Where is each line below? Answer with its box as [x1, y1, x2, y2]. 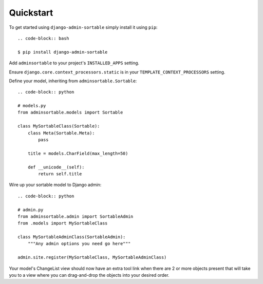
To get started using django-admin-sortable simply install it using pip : [9, 24, 158, 30]
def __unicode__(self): [27, 164, 85, 170]
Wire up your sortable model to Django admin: [9, 182, 102, 188]
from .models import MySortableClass [18, 221, 108, 226]
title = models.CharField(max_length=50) [27, 151, 129, 156]
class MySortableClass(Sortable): [18, 123, 100, 129]
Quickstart [9, 7, 54, 18]
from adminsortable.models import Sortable [18, 110, 123, 115]
